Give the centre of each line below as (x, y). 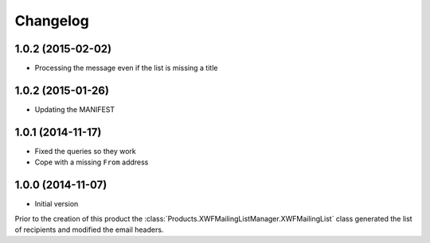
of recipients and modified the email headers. (89, 229)
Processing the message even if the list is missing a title (126, 68)
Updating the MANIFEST (75, 109)
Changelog (52, 21)
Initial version (57, 204)
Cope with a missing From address (92, 162)
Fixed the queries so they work (85, 151)
